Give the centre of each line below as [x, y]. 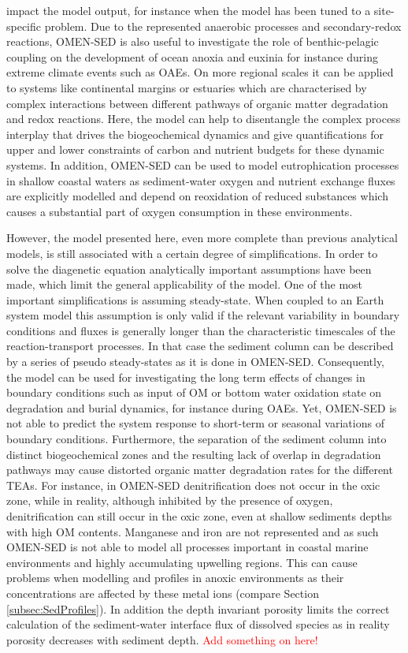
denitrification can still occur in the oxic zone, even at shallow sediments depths [199, 516]
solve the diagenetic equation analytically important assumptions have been [189, 269]
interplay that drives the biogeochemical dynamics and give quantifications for [195, 134]
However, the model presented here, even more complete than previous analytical [202, 238]
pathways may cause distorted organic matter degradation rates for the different [200, 470]
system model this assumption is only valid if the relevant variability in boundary [203, 315]
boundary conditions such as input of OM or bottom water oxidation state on [194, 392]
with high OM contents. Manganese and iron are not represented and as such [193, 531]
